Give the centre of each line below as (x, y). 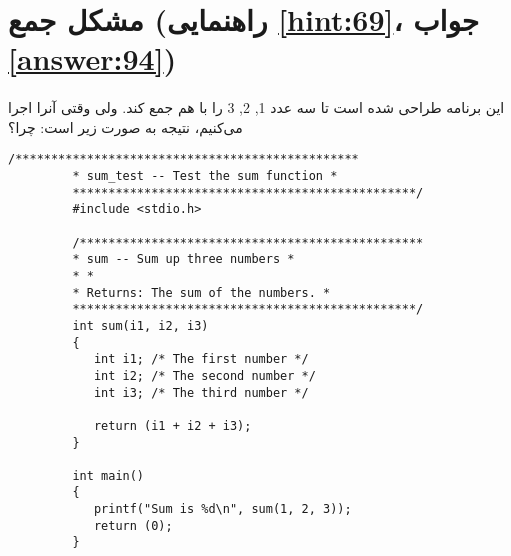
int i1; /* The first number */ (201, 359)
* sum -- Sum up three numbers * (183, 259)
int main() (108, 475)
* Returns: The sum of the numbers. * (201, 292)
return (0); (133, 525)
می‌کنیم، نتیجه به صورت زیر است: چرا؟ (125, 126)
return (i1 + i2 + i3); (172, 425)
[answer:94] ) (92, 58)
